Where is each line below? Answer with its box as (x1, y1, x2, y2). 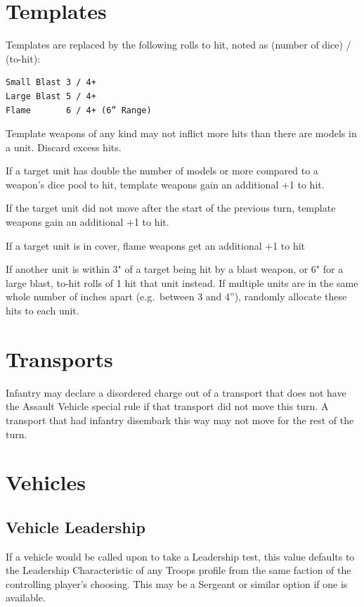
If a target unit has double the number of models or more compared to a (6, 163, 318, 178)
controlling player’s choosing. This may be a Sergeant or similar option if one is (6, 576, 348, 591)
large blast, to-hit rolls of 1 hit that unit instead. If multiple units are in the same (6, 275, 358, 290)
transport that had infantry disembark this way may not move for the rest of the (6, 412, 354, 427)
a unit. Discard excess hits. (6, 139, 122, 154)
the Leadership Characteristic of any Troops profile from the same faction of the (6, 563, 351, 577)
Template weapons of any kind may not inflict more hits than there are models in (6, 126, 357, 141)
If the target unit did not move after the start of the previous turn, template (6, 200, 336, 215)
